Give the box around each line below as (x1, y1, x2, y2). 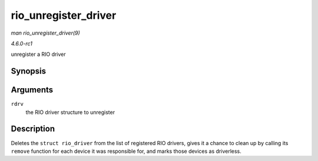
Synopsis (11, 66, 47, 76)
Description (11, 124, 55, 134)
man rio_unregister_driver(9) (11, 29, 81, 36)
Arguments (11, 85, 54, 95)
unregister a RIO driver (11, 51, 66, 58)
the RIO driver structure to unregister (25, 109, 115, 116)
